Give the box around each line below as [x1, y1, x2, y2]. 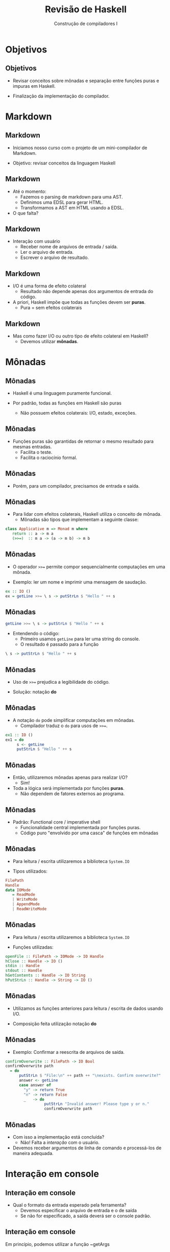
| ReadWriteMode [12, 906, 47, 911]
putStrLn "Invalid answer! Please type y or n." [44, 1101, 150, 1106]
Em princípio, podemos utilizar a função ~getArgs [5, 1241, 110, 1247]
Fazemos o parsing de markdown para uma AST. [20, 194, 123, 200]
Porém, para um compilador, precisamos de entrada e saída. [12, 483, 140, 489]
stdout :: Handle [5, 968, 42, 973]
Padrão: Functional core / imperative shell [12, 818, 101, 825]
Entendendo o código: [12, 631, 60, 637]
